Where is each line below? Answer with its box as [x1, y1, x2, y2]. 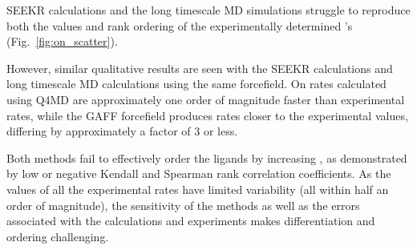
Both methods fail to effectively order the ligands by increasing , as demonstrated [6, 149, 407, 166]
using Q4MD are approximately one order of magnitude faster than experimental [6, 91, 405, 107]
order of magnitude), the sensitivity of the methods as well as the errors [6, 196, 360, 213]
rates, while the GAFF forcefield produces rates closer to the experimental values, [6, 107, 408, 123]
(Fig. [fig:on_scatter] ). [6, 33, 118, 50]
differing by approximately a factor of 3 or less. [6, 123, 238, 139]
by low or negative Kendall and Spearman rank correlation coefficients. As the [6, 165, 391, 182]
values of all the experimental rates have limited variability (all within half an [6, 180, 389, 197]
